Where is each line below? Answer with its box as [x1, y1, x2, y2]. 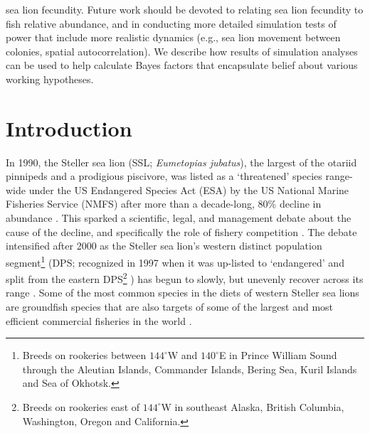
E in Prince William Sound [218, 348, 337, 363]
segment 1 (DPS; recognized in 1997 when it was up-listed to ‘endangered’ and [6, 252, 344, 269]
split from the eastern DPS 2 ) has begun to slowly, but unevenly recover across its [6, 269, 364, 286]
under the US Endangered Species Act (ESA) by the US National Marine [28, 182, 349, 197]
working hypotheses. [6, 71, 94, 86]
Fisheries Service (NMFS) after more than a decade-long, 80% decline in [6, 196, 322, 211]
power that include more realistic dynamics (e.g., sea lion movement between [6, 30, 341, 45]
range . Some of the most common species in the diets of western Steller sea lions [6, 285, 359, 300]
